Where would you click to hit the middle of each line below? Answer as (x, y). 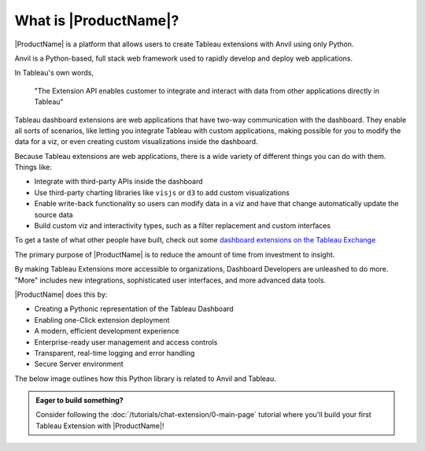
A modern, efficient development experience (107, 331)
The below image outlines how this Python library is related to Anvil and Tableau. (146, 379)
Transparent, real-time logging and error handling (115, 353)
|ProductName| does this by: (61, 294)
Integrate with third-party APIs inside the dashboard (118, 182)
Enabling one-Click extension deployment (102, 320)
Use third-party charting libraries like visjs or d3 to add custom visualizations (162, 192)
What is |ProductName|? (97, 20)
